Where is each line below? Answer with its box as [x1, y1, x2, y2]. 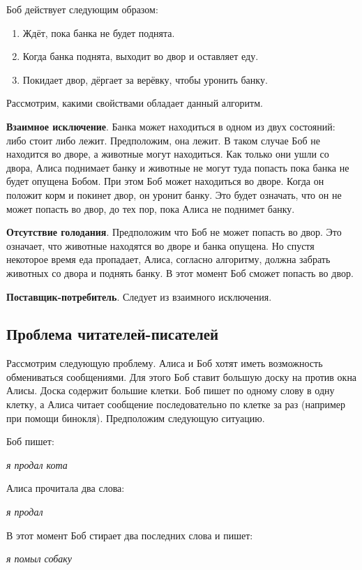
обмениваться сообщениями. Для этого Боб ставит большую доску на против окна [6, 369, 357, 384]
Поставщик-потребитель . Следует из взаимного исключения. [6, 289, 272, 303]
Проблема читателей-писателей [6, 323, 219, 345]
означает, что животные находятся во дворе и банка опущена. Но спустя [6, 238, 315, 253]
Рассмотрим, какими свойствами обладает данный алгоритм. [6, 96, 263, 110]
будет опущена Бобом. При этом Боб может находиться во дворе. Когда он [6, 174, 324, 188]
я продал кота [6, 457, 68, 472]
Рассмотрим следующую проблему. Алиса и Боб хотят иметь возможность [6, 356, 323, 370]
